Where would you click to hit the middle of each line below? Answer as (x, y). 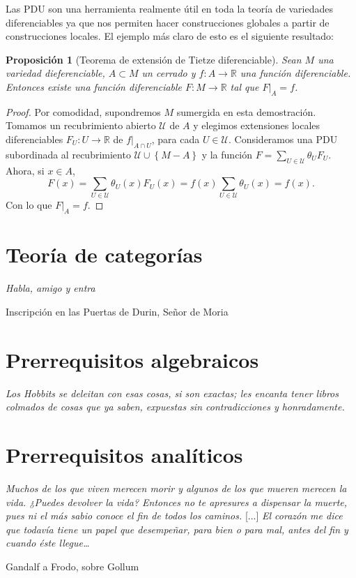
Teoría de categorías (104, 254)
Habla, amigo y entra (51, 288)
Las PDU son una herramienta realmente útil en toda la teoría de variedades (169, 8)
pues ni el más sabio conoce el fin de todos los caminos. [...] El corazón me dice (174, 516)
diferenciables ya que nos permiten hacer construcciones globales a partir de (168, 22)
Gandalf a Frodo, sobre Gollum (72, 566)
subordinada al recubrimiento (68, 154)
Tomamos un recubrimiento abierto (81, 125)
